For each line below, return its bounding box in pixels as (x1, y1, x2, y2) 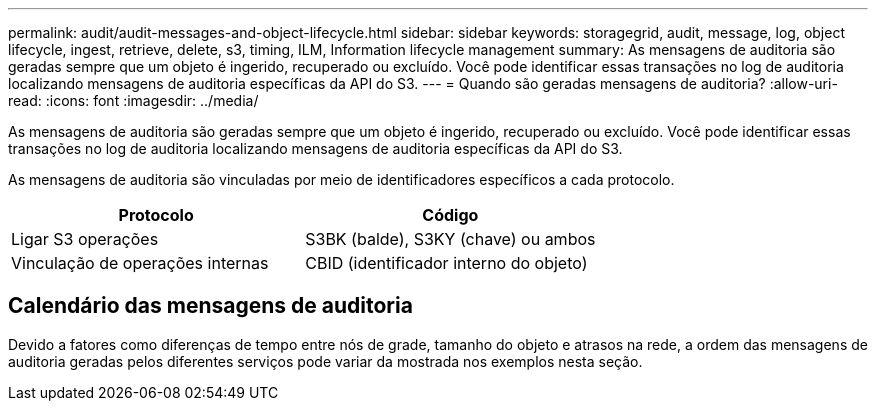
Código (422, 205, 479, 225)
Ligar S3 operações (11, 229, 159, 249)
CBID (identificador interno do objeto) (305, 253, 588, 273)
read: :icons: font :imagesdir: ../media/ (8, 92, 259, 109)
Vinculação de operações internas (11, 253, 269, 273)
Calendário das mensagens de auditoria (8, 293, 413, 319)
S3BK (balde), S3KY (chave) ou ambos (305, 229, 596, 249)
